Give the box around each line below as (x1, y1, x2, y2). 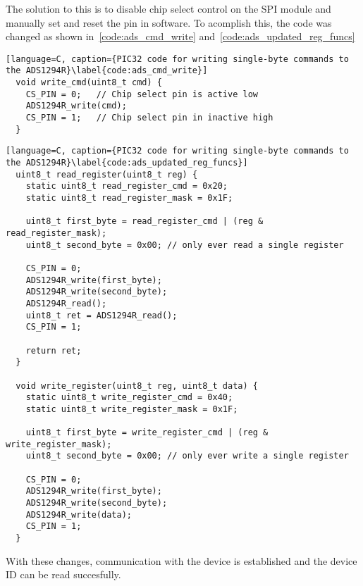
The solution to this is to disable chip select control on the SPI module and (6, 1, 331, 15)
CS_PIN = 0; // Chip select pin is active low (25, 89, 258, 99)
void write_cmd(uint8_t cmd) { (16, 77, 162, 88)
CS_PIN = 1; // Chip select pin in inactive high (25, 113, 273, 123)
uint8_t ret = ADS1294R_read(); (25, 310, 178, 320)
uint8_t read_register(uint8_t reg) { (16, 169, 198, 180)
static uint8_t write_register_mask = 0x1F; (25, 404, 238, 414)
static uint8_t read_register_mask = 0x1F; (25, 193, 233, 203)
